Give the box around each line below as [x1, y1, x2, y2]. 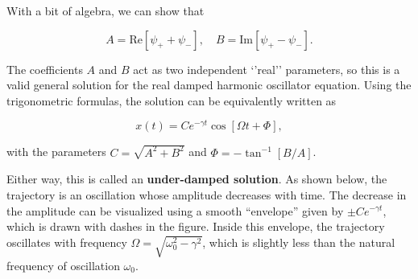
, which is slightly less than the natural [202, 233, 395, 250]
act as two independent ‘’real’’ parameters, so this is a [133, 60, 400, 77]
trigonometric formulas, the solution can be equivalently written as [6, 92, 337, 109]
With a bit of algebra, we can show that [6, 2, 205, 18]
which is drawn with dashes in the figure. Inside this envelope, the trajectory [6, 218, 385, 235]
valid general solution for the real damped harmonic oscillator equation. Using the [6, 76, 412, 93]
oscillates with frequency [6, 233, 127, 250]
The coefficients [6, 60, 83, 77]
